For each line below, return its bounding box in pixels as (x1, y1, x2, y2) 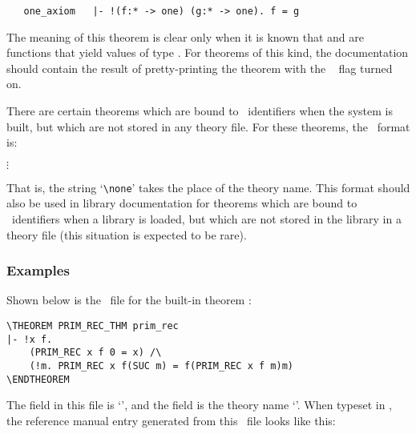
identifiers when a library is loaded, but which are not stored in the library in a (11, 211, 402, 227)
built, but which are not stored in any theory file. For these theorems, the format (6, 118, 410, 135)
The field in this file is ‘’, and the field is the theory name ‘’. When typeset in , (6, 396, 393, 413)
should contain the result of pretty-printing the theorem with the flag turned (6, 59, 393, 76)
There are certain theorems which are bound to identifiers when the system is (6, 102, 394, 119)
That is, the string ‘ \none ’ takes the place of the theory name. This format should (6, 179, 410, 195)
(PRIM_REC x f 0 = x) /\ (29, 347, 162, 359)
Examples (6, 260, 70, 280)
